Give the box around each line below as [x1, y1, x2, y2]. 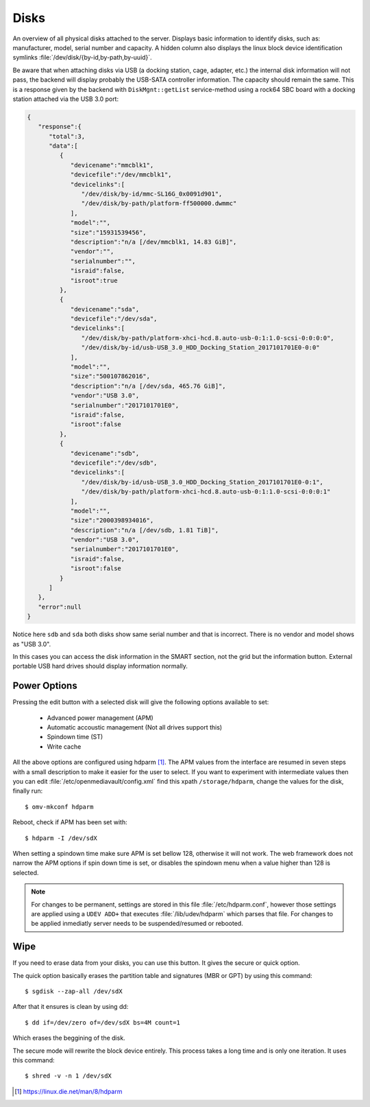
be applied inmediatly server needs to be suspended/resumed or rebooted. [31, 920, 243, 928]
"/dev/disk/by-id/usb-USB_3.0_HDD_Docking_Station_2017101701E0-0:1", [81, 478, 323, 486]
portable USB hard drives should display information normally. [12, 662, 188, 671]
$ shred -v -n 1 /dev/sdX [25, 1072, 112, 1080]
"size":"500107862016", [70, 373, 151, 380]
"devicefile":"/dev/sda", [70, 315, 158, 323]
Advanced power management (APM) [47, 714, 153, 722]
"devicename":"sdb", [70, 450, 140, 457]
